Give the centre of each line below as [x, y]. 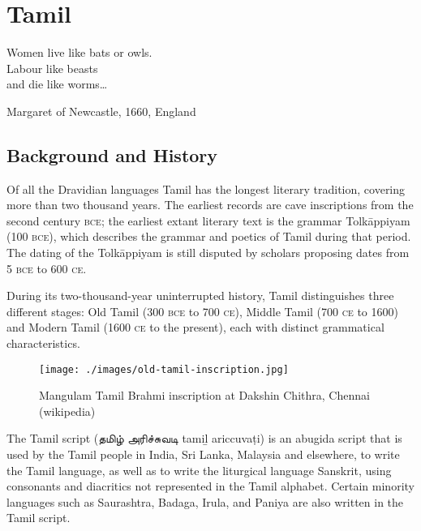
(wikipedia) [67, 411]
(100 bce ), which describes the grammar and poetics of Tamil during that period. [209, 236]
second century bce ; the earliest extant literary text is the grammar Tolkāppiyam [208, 220]
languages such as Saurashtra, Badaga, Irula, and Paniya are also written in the [205, 501]
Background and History [112, 154]
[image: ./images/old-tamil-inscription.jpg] [164, 369]
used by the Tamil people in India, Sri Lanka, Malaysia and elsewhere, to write [203, 454]
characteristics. [43, 343]
